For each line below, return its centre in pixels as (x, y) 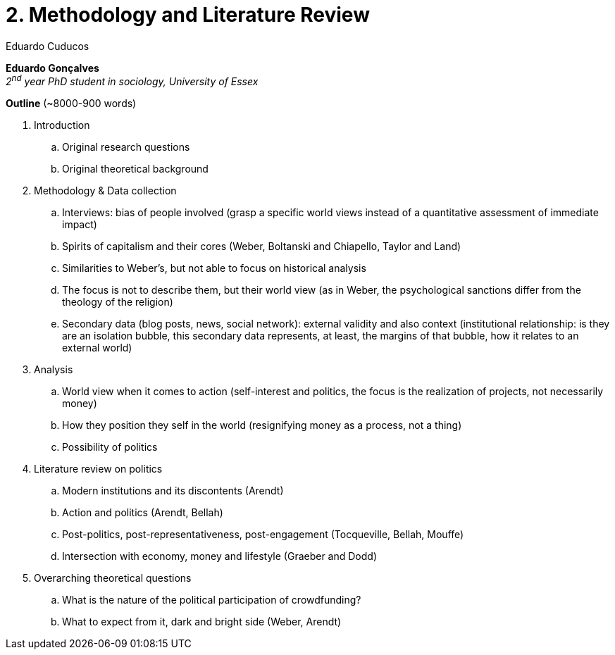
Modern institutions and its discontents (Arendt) (173, 491)
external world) (97, 348)
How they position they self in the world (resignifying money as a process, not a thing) (262, 425)
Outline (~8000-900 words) (71, 104)
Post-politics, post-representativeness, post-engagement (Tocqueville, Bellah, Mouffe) (263, 535)
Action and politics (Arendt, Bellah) (143, 513)
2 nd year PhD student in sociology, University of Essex (132, 81)
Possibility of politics (110, 447)
